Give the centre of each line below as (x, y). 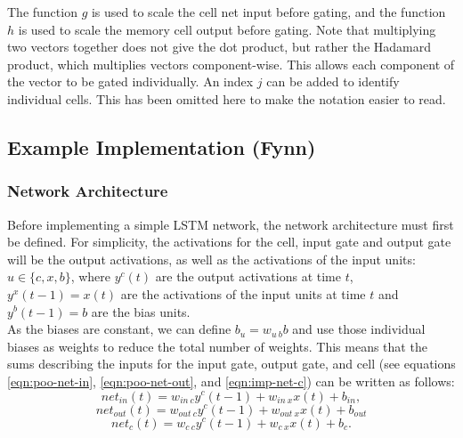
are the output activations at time (248, 276)
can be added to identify (333, 81)
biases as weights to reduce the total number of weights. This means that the (217, 346)
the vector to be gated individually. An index (130, 81)
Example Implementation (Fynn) (162, 146)
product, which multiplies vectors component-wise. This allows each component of (231, 64)
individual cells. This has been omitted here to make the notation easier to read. (227, 98)
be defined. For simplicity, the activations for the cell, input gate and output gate (229, 242)
